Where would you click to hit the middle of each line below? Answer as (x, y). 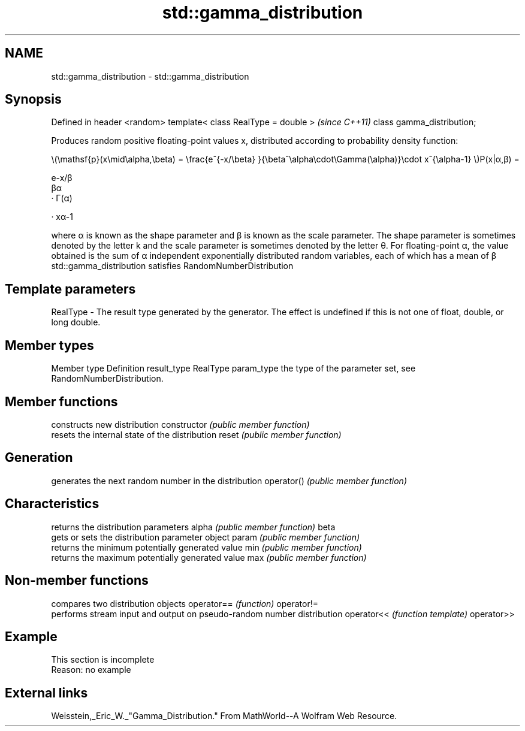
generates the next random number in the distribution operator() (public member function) (229, 481)
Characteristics (52, 504)
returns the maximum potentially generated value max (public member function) (209, 557)
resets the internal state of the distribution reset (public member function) (196, 434)
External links (46, 693)
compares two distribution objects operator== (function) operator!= (185, 603)
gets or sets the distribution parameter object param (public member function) (206, 537)
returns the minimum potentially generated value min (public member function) (206, 547)
